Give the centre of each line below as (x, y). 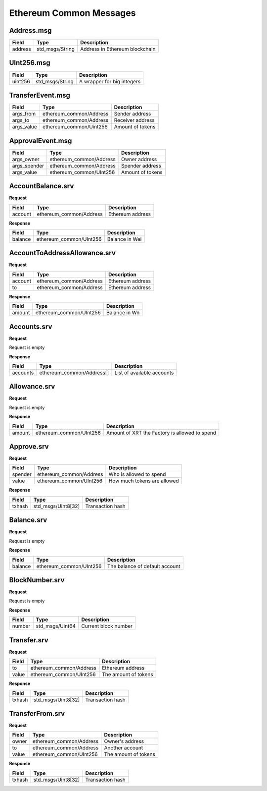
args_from (24, 114)
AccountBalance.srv (42, 186)
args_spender (28, 166)
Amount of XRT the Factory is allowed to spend (161, 433)
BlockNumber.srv (37, 580)
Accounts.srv (31, 326)
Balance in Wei (124, 239)
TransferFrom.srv (37, 713)
